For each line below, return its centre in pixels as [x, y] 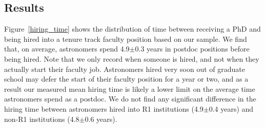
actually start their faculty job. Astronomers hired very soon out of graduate [125, 69]
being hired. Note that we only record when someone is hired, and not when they [132, 58]
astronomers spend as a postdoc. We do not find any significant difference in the [130, 99]
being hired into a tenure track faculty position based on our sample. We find [126, 39]
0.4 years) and [231, 108]
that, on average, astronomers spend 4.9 [67, 49]
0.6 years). [101, 119]
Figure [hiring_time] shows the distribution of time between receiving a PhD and [132, 29]
